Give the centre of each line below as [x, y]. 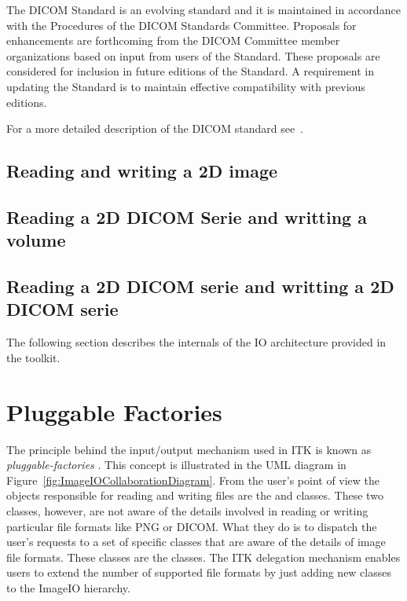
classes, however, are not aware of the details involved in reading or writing [187, 510]
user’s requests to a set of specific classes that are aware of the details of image [196, 542]
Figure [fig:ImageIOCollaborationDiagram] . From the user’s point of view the [193, 480]
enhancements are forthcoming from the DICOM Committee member [173, 40]
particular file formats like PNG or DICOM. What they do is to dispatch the [192, 526]
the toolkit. [33, 357]
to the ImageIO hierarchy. [68, 587]
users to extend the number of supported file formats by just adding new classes [199, 572]
